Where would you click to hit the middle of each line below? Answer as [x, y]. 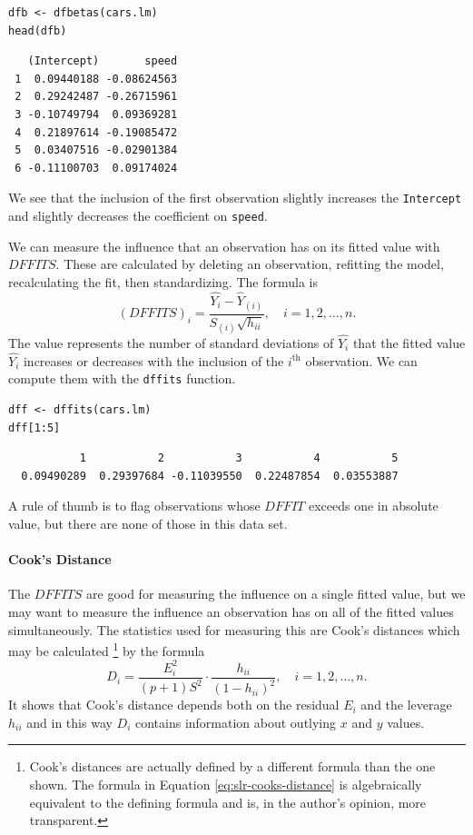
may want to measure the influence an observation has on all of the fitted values [231, 611]
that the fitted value [409, 342]
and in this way [69, 722]
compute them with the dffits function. [122, 378]
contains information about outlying [236, 722]
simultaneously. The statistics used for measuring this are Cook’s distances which [234, 629]
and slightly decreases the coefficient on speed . [138, 215]
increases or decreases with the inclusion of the [153, 360]
